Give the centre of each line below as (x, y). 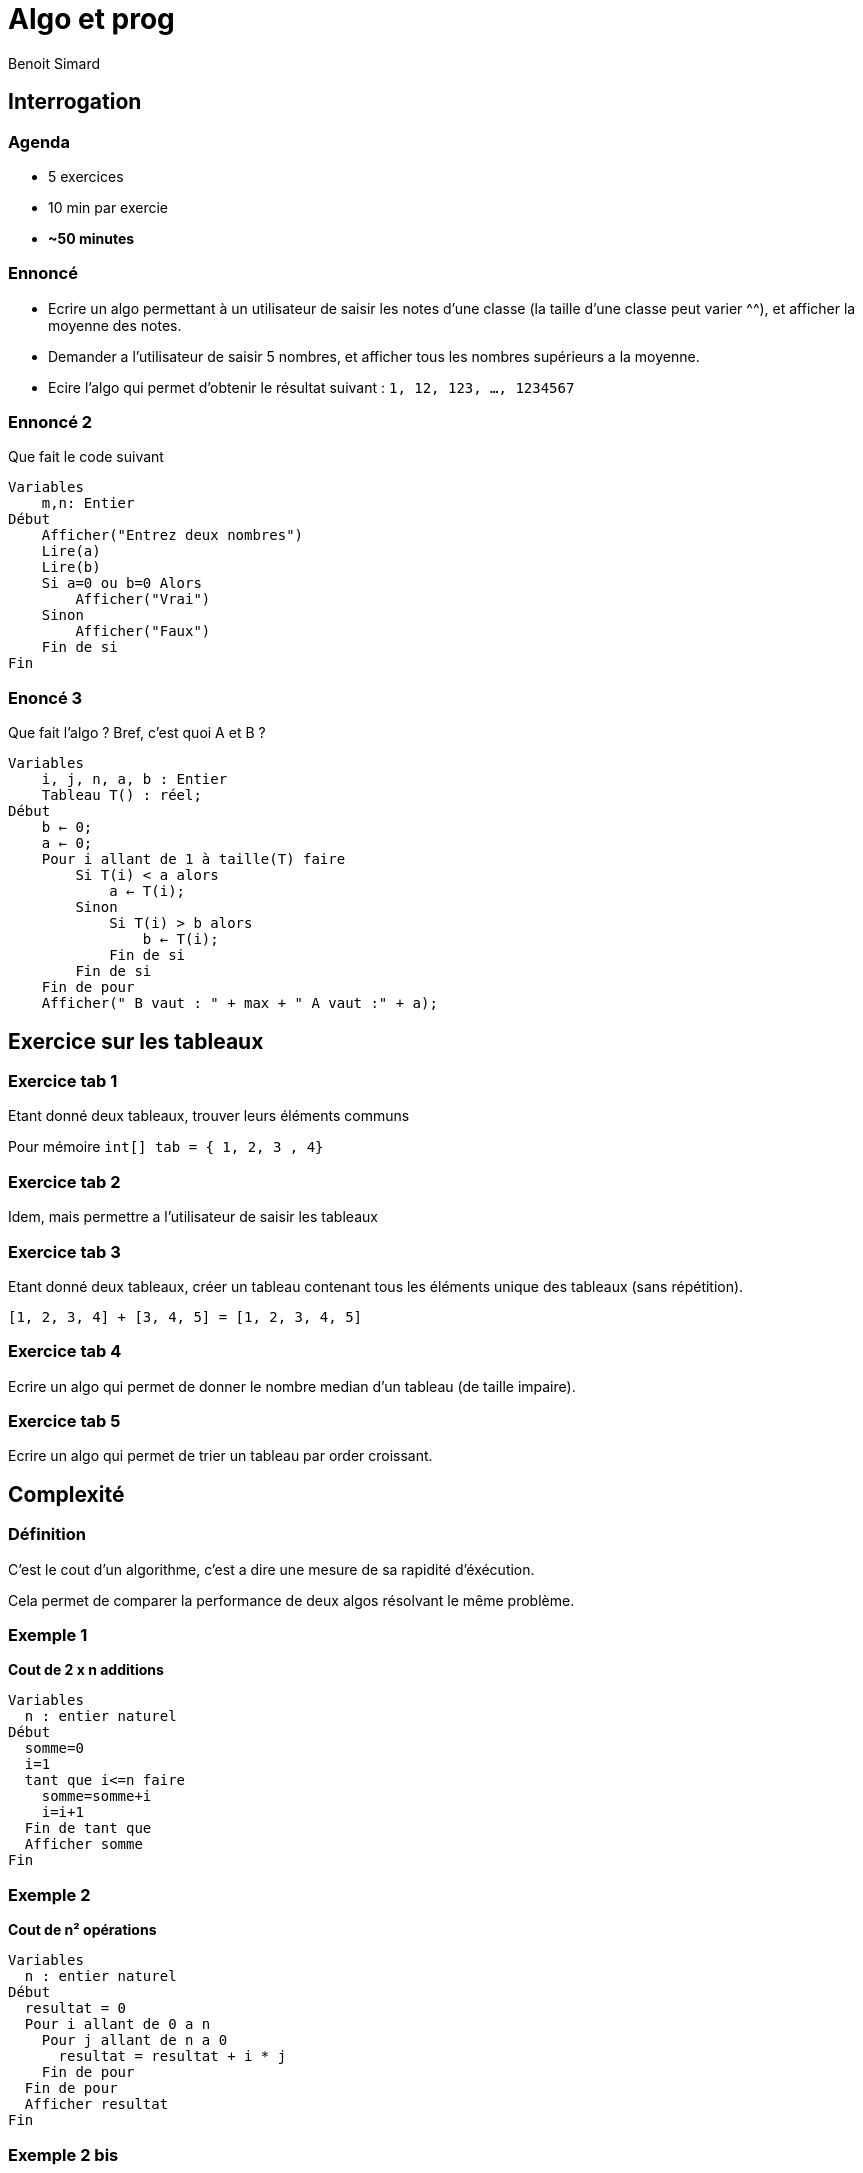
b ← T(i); (180, 939)
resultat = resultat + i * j (172, 2056)
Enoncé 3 (45, 697)
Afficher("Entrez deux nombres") (172, 535)
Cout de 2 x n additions (86, 1670)
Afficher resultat (96, 2104)
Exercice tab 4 (65, 1351)
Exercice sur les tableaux (136, 1041)
